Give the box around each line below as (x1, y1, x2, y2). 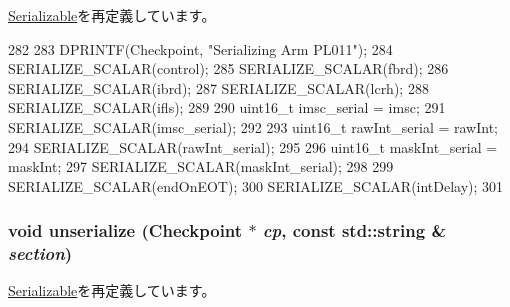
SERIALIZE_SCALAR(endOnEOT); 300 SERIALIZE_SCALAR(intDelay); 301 (8, 175, 504, 196)
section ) (8, 241, 73, 266)
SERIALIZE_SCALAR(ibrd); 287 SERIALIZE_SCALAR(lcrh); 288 (8, 77, 429, 98)
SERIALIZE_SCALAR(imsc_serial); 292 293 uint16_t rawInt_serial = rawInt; (8, 116, 498, 137)
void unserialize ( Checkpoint (8, 218, 243, 243)
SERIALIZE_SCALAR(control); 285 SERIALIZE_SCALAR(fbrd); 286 (8, 58, 449, 79)
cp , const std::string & (262, 218, 447, 243)
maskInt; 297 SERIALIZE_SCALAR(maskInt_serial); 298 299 (8, 156, 394, 177)
